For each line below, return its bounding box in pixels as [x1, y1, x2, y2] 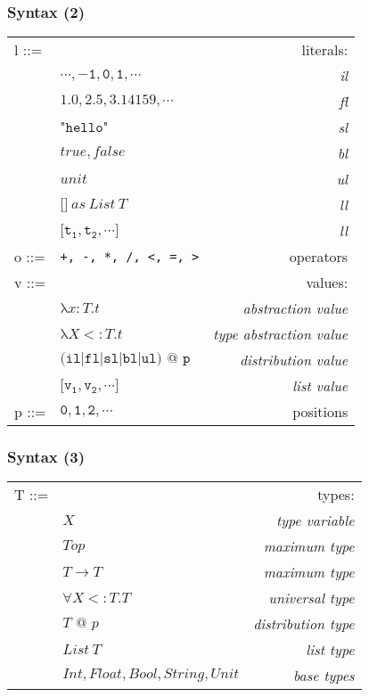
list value [292, 375, 348, 397]
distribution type [253, 613, 355, 635]
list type [306, 639, 355, 660]
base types [292, 665, 355, 686]
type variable [275, 510, 355, 531]
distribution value [239, 349, 348, 371]
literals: [301, 39, 348, 61]
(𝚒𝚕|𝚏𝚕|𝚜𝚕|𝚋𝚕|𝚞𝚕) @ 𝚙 [60, 351, 191, 366]
